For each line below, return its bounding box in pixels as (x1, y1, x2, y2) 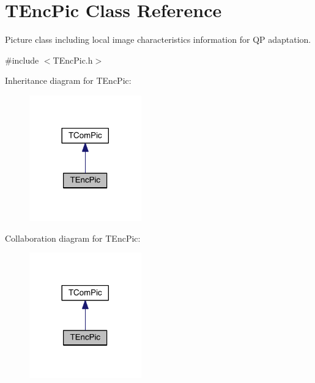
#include (5, 53, 39, 66)
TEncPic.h (53, 53, 93, 66)
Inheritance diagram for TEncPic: (5, 74, 132, 87)
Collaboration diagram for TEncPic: (5, 231, 141, 244)
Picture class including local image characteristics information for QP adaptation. (5, 33, 311, 46)
